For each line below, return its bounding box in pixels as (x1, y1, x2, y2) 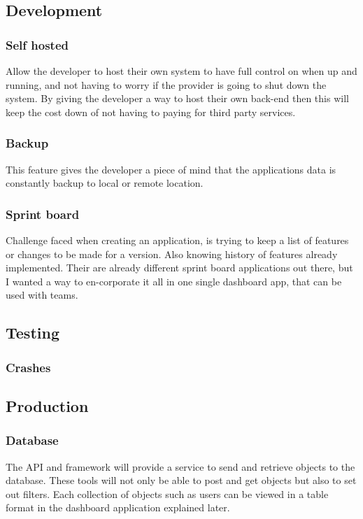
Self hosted (6, 36, 69, 53)
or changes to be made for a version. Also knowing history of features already (6, 246, 338, 261)
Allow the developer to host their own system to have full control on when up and (6, 64, 357, 78)
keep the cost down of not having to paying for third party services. (6, 104, 296, 119)
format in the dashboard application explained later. (6, 500, 230, 515)
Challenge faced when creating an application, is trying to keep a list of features (6, 233, 349, 247)
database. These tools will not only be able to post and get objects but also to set (6, 473, 357, 488)
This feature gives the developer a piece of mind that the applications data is (6, 162, 336, 176)
